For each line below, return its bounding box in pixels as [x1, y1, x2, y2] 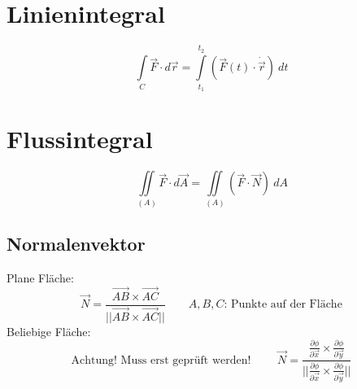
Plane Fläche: [7, 269, 74, 286]
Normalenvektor [7, 230, 146, 256]
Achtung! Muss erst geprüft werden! [71, 354, 251, 366]
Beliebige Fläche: [7, 322, 91, 339]
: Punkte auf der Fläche [224, 299, 342, 310]
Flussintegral [7, 122, 153, 155]
